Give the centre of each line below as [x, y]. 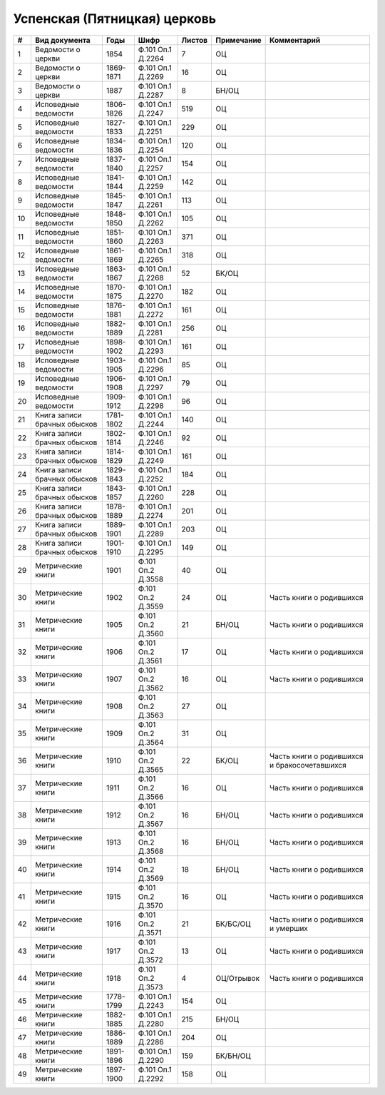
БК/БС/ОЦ [233, 924]
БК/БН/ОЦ [233, 1056]
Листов [195, 40]
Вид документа [62, 40]
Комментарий [295, 40]
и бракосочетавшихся [308, 765]
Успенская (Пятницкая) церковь [115, 19]
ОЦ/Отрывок [237, 978]
